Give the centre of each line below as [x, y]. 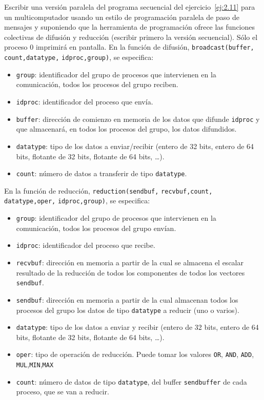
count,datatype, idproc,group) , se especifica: [79, 57]
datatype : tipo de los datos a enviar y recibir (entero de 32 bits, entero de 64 [137, 327]
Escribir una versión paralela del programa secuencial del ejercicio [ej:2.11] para [130, 7]
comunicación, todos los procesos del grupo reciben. [97, 84]
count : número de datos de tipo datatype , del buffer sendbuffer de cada [131, 381]
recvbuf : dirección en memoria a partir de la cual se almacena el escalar [130, 262]
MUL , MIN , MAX [35, 364]
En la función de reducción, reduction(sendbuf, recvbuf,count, [108, 190]
